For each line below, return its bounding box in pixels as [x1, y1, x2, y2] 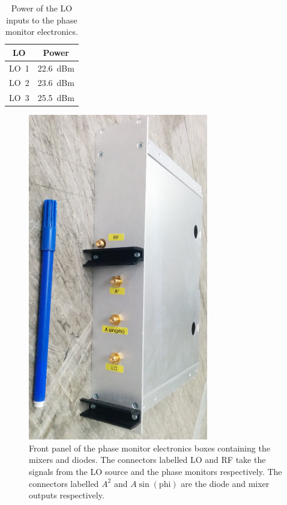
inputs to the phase [6, 13, 77, 26]
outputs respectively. [29, 489, 104, 501]
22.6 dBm [37, 61, 74, 74]
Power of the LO [11, 2, 73, 14]
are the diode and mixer [181, 477, 270, 489]
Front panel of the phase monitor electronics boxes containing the [29, 441, 270, 454]
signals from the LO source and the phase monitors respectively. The [29, 465, 282, 477]
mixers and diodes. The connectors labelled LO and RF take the [29, 453, 266, 466]
